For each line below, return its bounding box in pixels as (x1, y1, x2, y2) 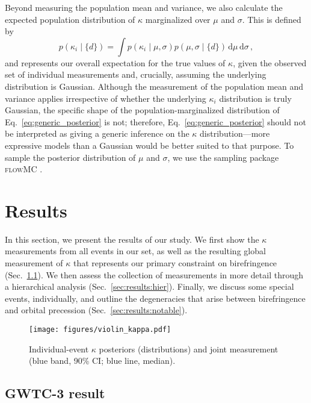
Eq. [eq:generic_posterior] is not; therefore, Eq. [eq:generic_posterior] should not (5, 115, 306, 128)
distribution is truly (219, 92, 292, 104)
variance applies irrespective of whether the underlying (5, 92, 206, 104)
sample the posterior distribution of (5, 151, 136, 163)
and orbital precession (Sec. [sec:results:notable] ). (5, 304, 188, 316)
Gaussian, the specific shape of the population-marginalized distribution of (5, 104, 280, 116)
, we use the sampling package (167, 151, 279, 163)
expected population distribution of (5, 13, 135, 25)
